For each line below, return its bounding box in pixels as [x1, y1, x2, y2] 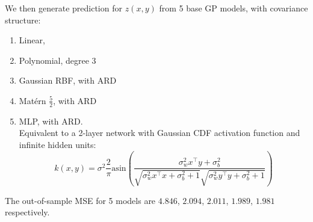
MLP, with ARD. [19, 114, 83, 127]
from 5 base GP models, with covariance [159, 2, 308, 14]
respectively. [5, 206, 50, 218]
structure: [5, 13, 41, 26]
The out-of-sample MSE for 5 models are [5, 194, 156, 206]
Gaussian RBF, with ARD [19, 74, 117, 87]
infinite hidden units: [19, 138, 96, 150]
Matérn [19, 94, 46, 106]
